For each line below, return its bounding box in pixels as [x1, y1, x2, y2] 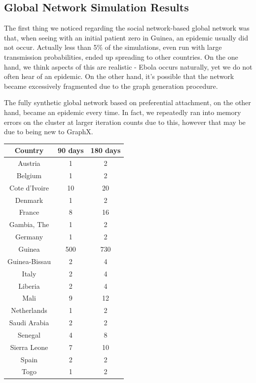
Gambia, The [9, 219, 49, 230]
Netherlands [11, 305, 47, 315]
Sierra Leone [10, 342, 48, 352]
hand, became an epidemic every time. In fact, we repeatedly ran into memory [4, 107, 241, 117]
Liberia [18, 280, 40, 291]
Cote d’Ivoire [9, 182, 49, 192]
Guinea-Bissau [7, 256, 51, 266]
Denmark [15, 194, 43, 205]
